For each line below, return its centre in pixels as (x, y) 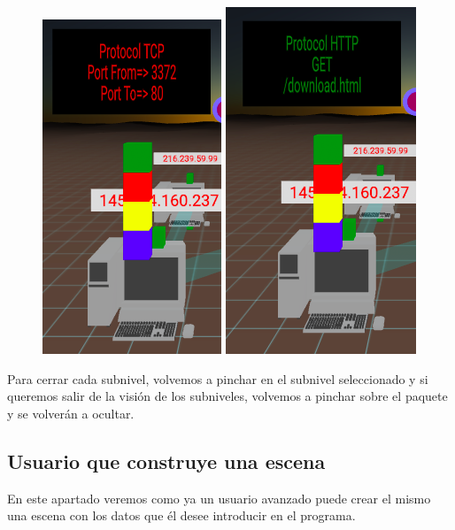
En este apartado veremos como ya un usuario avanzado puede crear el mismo (219, 498)
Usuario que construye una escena (166, 461)
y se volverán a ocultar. (71, 413)
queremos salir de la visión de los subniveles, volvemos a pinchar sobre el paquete (227, 396)
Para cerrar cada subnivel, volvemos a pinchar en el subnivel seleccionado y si (218, 378)
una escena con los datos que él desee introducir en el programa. (181, 515)
